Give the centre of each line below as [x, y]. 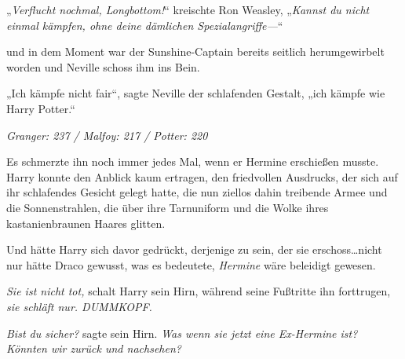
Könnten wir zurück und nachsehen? [94, 348]
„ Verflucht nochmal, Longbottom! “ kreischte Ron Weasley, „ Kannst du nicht [188, 9]
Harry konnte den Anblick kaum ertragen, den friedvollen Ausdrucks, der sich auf [202, 176]
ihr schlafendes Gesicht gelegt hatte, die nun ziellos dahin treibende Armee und [197, 192]
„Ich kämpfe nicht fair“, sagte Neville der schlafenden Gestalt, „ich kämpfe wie [196, 93]
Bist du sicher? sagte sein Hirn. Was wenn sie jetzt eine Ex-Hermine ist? [182, 333]
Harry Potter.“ [41, 108]
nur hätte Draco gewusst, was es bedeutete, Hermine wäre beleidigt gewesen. [191, 264]
